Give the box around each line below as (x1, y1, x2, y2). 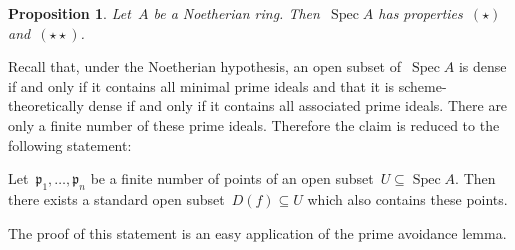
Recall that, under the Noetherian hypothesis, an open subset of (8, 56, 401, 77)
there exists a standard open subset (8, 188, 225, 209)
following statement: (8, 134, 132, 155)
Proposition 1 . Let (8, 3, 131, 23)
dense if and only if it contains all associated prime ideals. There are (88, 95, 508, 116)
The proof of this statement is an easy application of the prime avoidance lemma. (8, 222, 507, 243)
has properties (378, 3, 463, 23)
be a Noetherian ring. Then (153, 3, 320, 23)
